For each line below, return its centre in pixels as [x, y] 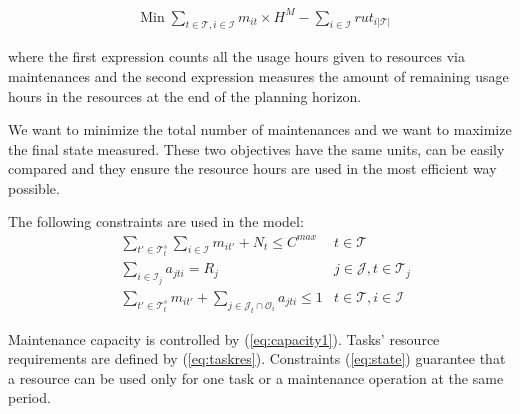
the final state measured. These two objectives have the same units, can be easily [256, 148]
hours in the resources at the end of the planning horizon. [185, 95]
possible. [34, 187]
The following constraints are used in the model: [156, 221]
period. [29, 397]
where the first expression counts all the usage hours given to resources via [236, 56]
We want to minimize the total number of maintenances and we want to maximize [260, 129]
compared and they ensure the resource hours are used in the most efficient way [252, 168]
